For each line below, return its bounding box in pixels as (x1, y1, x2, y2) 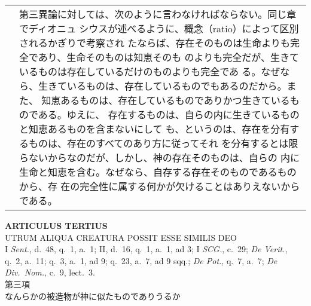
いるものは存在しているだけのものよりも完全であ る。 (19, 65, 261, 78)
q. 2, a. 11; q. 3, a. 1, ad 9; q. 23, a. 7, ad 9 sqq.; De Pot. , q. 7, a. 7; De (5, 254, 278, 267)
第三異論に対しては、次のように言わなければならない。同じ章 (19, 7, 297, 21)
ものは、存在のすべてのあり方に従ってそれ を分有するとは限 (29, 136, 298, 150)
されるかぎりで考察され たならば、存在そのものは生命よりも (19, 36, 291, 50)
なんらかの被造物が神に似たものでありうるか (5, 289, 181, 302)
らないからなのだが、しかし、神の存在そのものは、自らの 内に (19, 151, 300, 164)
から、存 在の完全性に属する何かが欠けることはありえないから (19, 179, 300, 193)
